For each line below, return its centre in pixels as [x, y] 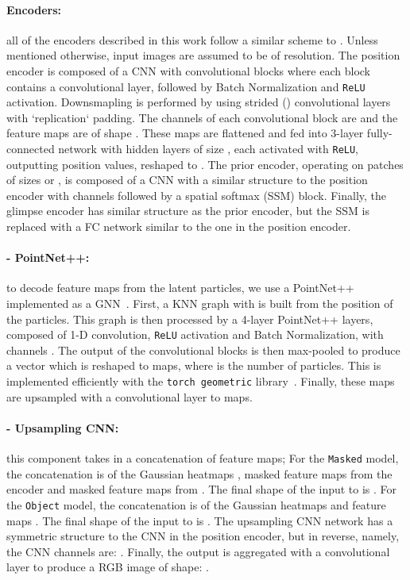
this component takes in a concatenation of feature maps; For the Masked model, [203, 458]
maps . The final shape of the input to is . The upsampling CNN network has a [200, 520]
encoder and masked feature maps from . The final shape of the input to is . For [202, 489]
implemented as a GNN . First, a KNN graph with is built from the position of [200, 303]
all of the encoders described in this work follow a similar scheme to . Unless [192, 39]
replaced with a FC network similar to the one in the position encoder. [179, 227]
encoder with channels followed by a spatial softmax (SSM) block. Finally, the [197, 195]
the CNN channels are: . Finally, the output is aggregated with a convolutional [198, 551]
